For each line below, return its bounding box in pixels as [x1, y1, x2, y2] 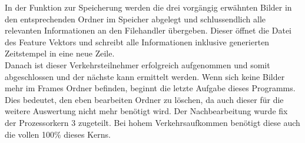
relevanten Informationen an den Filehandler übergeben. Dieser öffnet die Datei [5, 24, 291, 36]
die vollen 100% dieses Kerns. [5, 128, 111, 140]
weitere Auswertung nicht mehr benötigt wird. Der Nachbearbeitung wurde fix [5, 105, 288, 117]
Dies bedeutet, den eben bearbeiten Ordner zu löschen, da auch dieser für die [5, 93, 284, 105]
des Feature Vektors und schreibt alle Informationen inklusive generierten [5, 35, 270, 48]
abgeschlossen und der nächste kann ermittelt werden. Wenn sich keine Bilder [5, 70, 285, 82]
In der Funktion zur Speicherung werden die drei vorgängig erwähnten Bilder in [5, 1, 292, 13]
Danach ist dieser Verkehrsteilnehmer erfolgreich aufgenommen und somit [5, 58, 270, 71]
